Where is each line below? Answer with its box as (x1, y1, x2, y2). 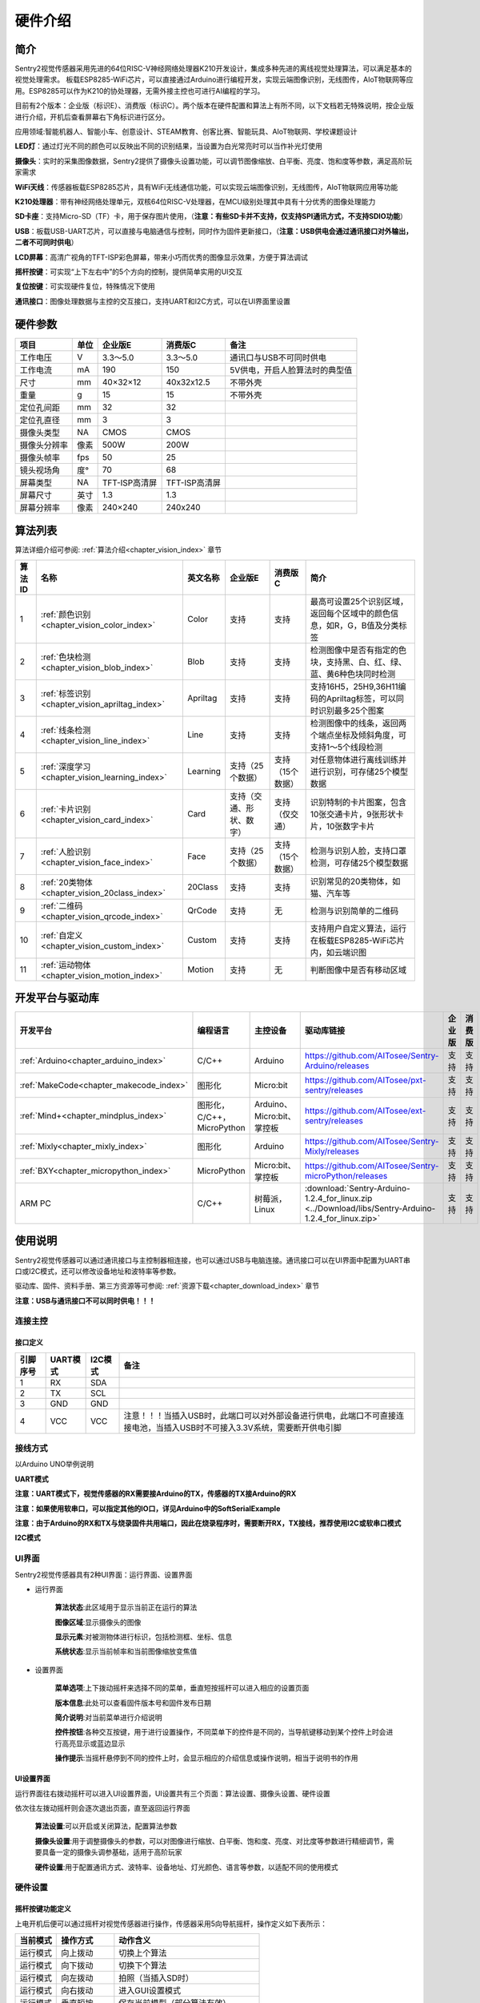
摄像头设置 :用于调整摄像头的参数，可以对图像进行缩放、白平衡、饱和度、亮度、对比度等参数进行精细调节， (34, 1836, 388, 1846)
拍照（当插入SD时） (118, 1972, 194, 1983)
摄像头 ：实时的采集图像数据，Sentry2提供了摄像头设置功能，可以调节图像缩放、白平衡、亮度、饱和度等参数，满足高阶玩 (14, 156, 412, 166)
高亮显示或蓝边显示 (61, 1739, 126, 1748)
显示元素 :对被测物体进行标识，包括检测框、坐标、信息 (54, 1632, 233, 1642)
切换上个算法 (118, 1947, 167, 1958)
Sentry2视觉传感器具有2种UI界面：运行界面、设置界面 (14, 1570, 193, 1579)
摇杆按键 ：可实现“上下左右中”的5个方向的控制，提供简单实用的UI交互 (14, 267, 243, 276)
